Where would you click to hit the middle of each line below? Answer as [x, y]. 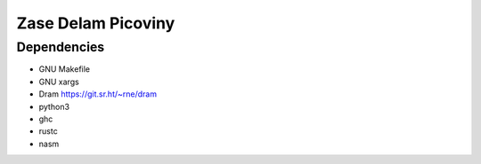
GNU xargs [59, 82]
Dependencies [61, 47]
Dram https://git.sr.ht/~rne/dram [98, 94]
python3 [54, 106]
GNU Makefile [65, 69]
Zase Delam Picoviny [96, 23]
